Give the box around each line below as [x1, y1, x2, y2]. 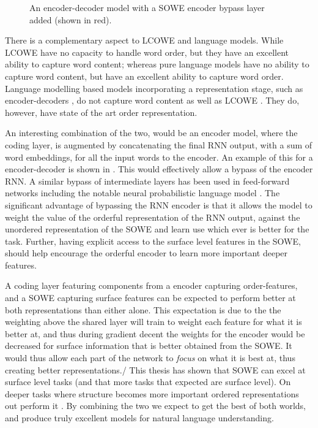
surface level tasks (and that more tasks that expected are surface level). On [5, 375, 291, 388]
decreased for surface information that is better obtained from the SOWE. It [5, 339, 292, 352]
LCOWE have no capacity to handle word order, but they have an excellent [5, 45, 289, 58]
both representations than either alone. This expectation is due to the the [5, 303, 281, 316]
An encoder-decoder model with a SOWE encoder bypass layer [29, 1, 265, 13]
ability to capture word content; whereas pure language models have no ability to [5, 58, 309, 71]
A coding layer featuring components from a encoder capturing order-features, [5, 279, 298, 292]
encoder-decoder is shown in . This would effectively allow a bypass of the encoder [5, 162, 313, 175]
